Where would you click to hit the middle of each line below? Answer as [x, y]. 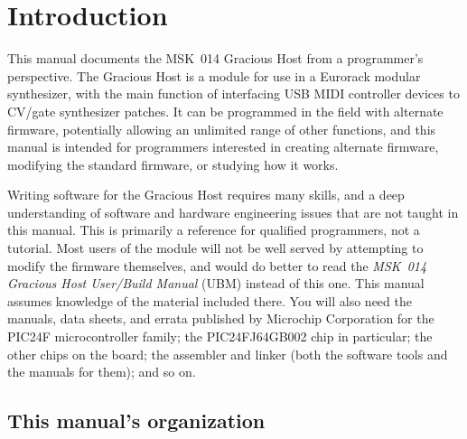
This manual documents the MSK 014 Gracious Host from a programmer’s [215, 58]
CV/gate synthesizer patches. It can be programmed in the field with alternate [225, 111]
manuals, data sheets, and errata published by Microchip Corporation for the [221, 318]
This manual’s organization [136, 420]
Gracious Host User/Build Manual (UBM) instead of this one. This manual [216, 283]
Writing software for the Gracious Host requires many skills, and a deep [206, 195]
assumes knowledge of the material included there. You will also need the [210, 300]
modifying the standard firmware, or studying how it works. [173, 164]
